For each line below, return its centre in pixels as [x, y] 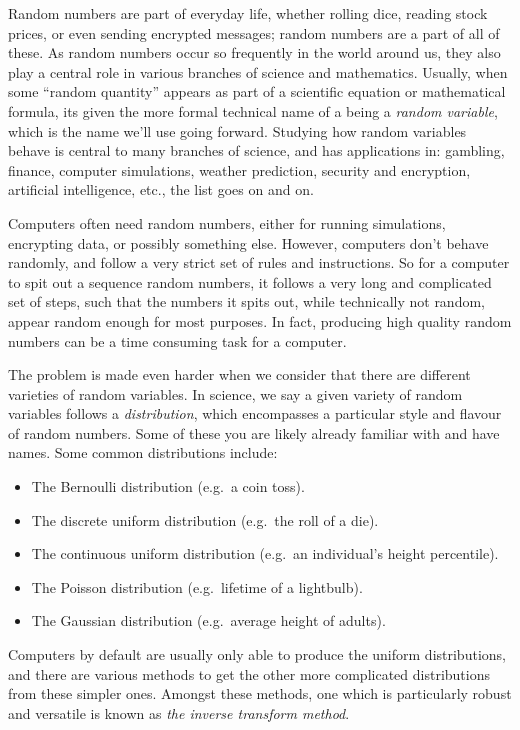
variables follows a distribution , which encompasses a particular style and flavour [255, 413]
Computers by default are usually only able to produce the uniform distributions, [257, 654]
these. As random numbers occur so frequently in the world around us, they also [254, 52]
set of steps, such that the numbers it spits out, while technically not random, [246, 301]
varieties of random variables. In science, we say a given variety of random [235, 393]
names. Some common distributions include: [143, 452]
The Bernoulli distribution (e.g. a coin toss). [168, 486]
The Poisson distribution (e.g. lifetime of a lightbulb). [197, 586]
